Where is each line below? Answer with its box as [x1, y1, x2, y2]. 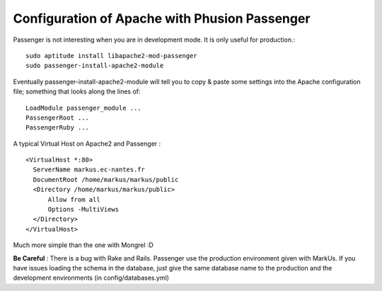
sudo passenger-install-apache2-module [25, 62, 164, 70]
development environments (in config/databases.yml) [13, 273, 170, 283]
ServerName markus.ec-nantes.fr [33, 166, 145, 173]
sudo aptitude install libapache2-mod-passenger [25, 52, 197, 59]
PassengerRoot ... [25, 113, 90, 122]
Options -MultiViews [47, 205, 120, 214]
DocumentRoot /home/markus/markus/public [33, 176, 179, 183]
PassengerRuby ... [25, 124, 90, 132]
